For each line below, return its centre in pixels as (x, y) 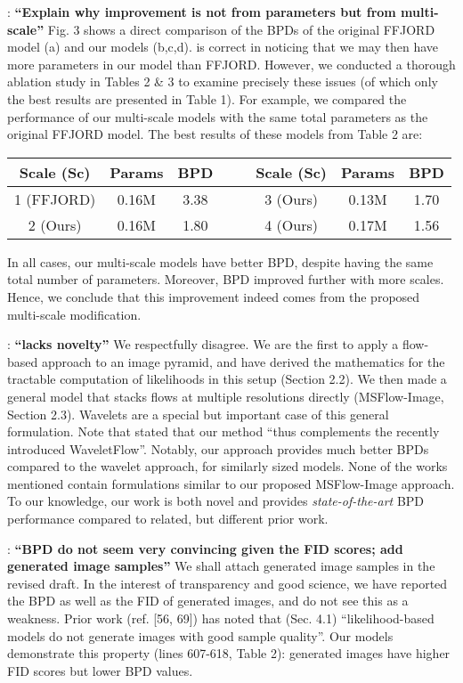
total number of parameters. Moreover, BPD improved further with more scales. (226, 279)
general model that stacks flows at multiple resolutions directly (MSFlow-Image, (226, 396)
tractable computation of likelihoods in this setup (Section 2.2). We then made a (227, 379)
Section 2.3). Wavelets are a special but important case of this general (198, 414)
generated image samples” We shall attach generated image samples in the (221, 566)
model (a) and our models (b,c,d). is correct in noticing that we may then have (223, 47)
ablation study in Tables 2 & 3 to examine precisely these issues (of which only (223, 81)
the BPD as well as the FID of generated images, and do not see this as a (208, 601)
